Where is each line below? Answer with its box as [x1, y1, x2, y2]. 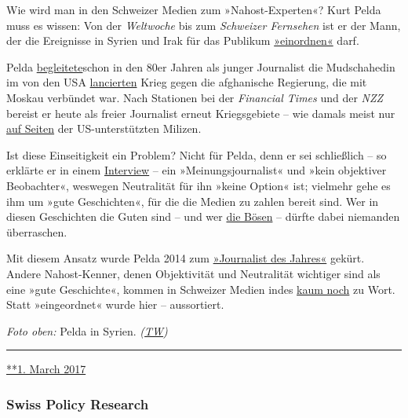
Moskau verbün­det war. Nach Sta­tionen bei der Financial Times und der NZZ [6, 89, 384, 105]
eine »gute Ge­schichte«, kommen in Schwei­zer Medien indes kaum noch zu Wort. [6, 280, 395, 297]
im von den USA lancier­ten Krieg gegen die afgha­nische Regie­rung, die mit [6, 74, 367, 90]
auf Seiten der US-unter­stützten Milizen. [6, 120, 202, 137]
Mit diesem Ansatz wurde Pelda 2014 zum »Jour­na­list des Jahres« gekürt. [6, 250, 365, 266]
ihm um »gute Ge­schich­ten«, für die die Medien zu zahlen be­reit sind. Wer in [6, 192, 379, 209]
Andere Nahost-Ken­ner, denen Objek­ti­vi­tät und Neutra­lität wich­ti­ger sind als [6, 265, 381, 281]
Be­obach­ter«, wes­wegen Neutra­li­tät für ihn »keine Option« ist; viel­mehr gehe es [6, 177, 391, 193]
